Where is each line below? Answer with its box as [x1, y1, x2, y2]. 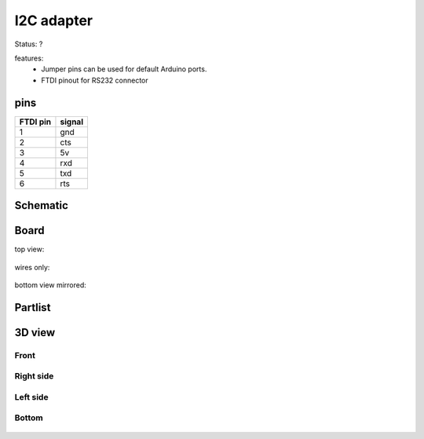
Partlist [14, 301, 51, 314]
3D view [14, 326, 56, 339]
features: [14, 53, 44, 63]
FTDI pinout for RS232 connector [41, 75, 148, 85]
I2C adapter [14, 12, 93, 29]
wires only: [14, 262, 50, 272]
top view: [14, 244, 45, 254]
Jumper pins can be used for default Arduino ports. [41, 64, 207, 74]
